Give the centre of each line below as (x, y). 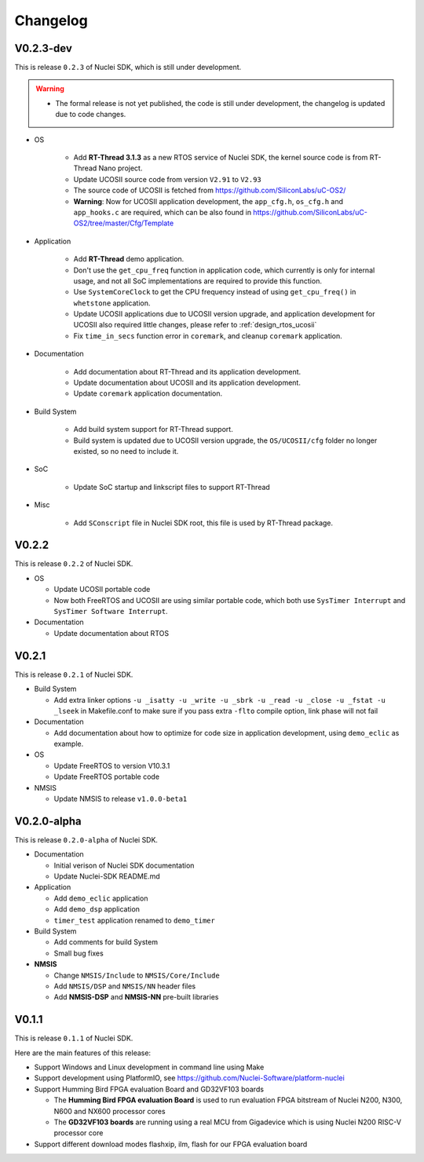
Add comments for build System (106, 942)
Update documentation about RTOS (111, 633)
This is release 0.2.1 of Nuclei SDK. (74, 674)
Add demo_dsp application (97, 909)
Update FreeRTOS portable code (107, 776)
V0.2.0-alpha (48, 821)
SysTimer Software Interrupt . (111, 612)
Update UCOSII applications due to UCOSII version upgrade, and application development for (224, 314)
